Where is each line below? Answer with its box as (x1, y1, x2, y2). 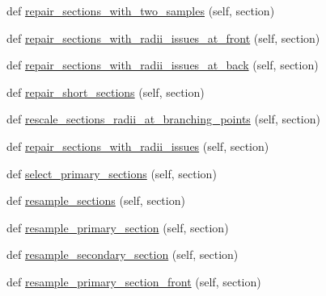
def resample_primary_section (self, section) (6, 219, 229, 236)
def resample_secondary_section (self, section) (6, 246, 239, 263)
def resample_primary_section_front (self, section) (6, 273, 261, 290)
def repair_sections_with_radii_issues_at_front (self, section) (6, 29, 320, 46)
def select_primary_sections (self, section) (6, 165, 217, 181)
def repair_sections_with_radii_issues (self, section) (6, 137, 269, 154)
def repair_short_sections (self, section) (6, 83, 205, 100)
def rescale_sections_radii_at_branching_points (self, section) (6, 110, 320, 127)
